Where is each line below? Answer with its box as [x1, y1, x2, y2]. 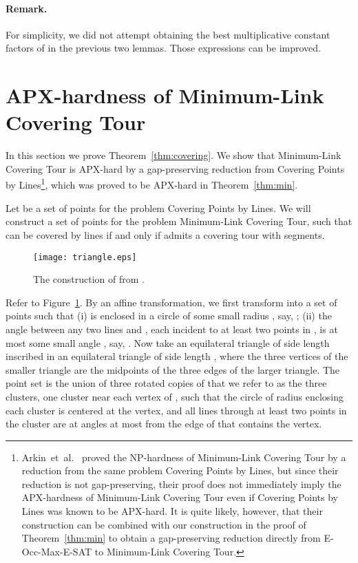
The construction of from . [33, 272, 145, 286]
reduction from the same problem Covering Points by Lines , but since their [21, 463, 339, 478]
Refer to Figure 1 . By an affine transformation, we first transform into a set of [6, 295, 337, 309]
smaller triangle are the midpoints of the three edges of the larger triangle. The [6, 362, 340, 376]
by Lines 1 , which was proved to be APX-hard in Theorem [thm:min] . [6, 176, 298, 192]
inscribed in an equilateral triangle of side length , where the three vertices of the [6, 349, 348, 363]
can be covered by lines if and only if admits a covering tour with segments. [6, 227, 325, 242]
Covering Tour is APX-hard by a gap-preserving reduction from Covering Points [6, 161, 345, 176]
